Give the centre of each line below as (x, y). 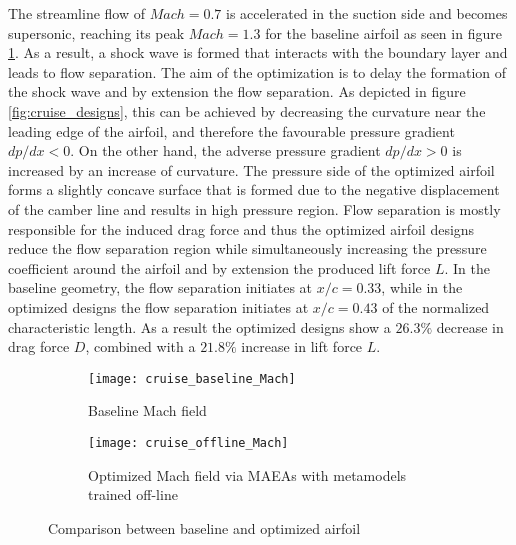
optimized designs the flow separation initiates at (158, 306)
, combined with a (140, 346)
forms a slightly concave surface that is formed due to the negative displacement (254, 189)
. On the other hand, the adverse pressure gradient (225, 150)
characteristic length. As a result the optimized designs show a (199, 326)
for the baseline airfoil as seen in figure (383, 32)
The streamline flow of (76, 13)
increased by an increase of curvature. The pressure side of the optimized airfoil (251, 169)
